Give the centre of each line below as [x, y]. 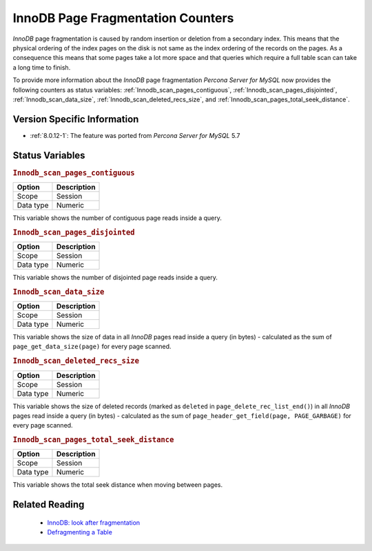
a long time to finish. [42, 67]
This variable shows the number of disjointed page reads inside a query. [115, 278]
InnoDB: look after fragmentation [94, 522]
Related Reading [49, 504]
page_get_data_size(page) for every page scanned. [92, 347]
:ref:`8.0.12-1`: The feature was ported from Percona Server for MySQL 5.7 [135, 135]
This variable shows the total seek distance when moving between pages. [118, 485]
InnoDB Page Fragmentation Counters [123, 18]
